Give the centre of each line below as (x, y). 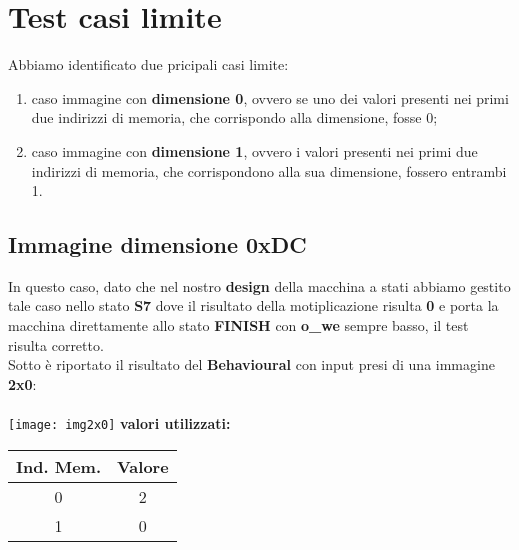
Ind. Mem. (58, 466)
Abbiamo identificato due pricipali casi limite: (148, 64)
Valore (143, 466)
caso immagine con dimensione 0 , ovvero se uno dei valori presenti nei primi (270, 97)
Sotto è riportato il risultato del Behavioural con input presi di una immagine (251, 364)
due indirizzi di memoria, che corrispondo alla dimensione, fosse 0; (234, 117)
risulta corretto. (56, 344)
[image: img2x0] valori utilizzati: (119, 423)
